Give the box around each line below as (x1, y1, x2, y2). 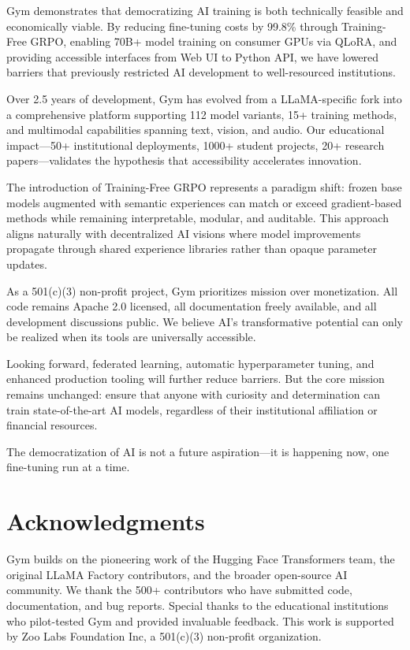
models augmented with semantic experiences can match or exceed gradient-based (6, 194, 402, 210)
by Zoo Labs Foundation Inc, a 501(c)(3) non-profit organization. (6, 628, 322, 644)
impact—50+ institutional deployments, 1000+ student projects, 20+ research (6, 136, 385, 153)
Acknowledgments (6, 505, 205, 537)
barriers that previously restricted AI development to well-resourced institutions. (6, 64, 396, 80)
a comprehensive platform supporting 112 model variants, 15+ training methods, (6, 106, 397, 122)
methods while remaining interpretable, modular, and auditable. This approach (6, 210, 389, 226)
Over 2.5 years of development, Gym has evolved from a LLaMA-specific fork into (6, 90, 402, 106)
